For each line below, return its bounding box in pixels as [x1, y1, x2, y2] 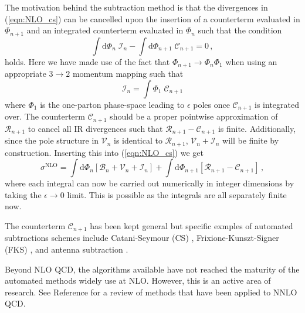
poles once [193, 98, 230, 110]
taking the [5, 188, 42, 200]
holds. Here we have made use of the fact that [5, 55, 170, 67]
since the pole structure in [5, 134, 99, 147]
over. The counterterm [5, 110, 85, 123]
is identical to [114, 134, 162, 147]
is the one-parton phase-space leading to [40, 98, 185, 110]
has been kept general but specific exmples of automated [90, 219, 293, 232]
